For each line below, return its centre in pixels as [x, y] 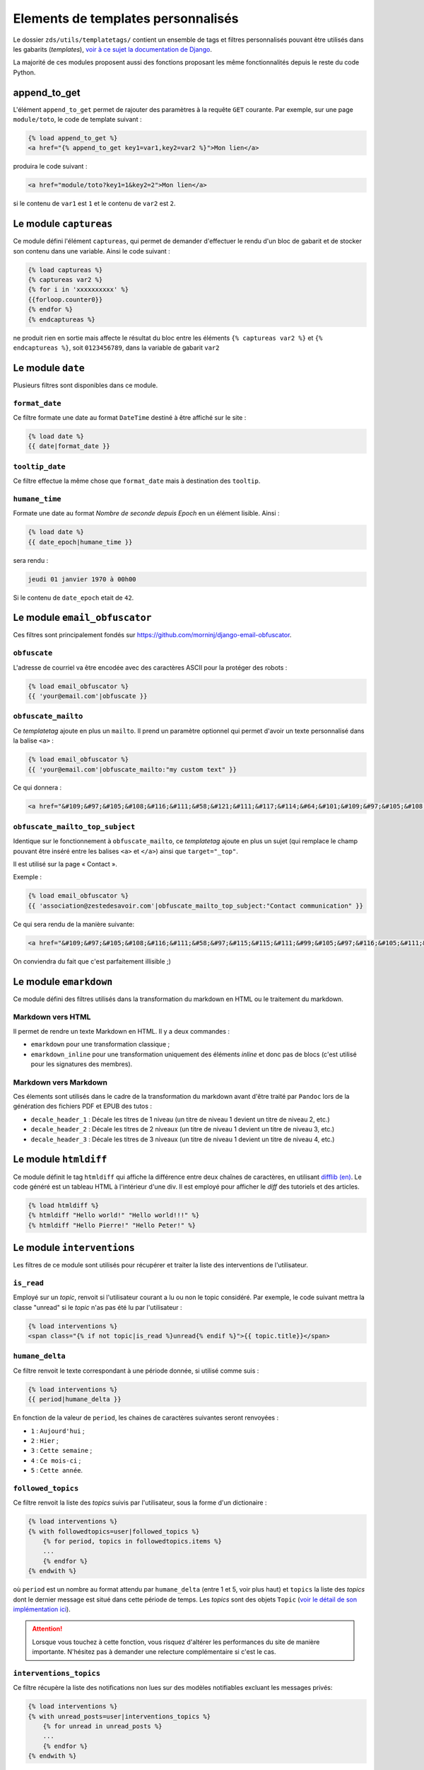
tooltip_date [40, 466]
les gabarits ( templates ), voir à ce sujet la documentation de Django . [112, 49]
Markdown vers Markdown [60, 1082]
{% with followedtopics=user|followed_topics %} [114, 1531]
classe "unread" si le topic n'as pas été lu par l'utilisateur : [98, 1307]
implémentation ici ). [42, 1609]
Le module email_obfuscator [82, 618]
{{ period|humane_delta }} [75, 1399]
